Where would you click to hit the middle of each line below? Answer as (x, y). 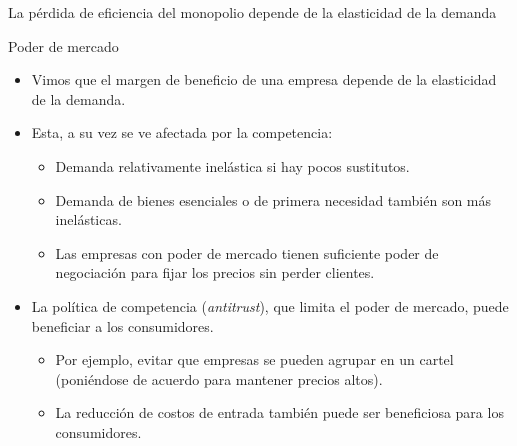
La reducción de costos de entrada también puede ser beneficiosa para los (279, 412)
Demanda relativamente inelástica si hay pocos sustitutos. (232, 165)
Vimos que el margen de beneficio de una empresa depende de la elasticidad (264, 79)
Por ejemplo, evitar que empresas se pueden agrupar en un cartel (254, 359)
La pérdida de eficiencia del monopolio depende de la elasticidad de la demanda (252, 12)
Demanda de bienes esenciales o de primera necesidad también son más (273, 199)
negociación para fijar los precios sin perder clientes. (215, 272)
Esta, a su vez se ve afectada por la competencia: (182, 132)
